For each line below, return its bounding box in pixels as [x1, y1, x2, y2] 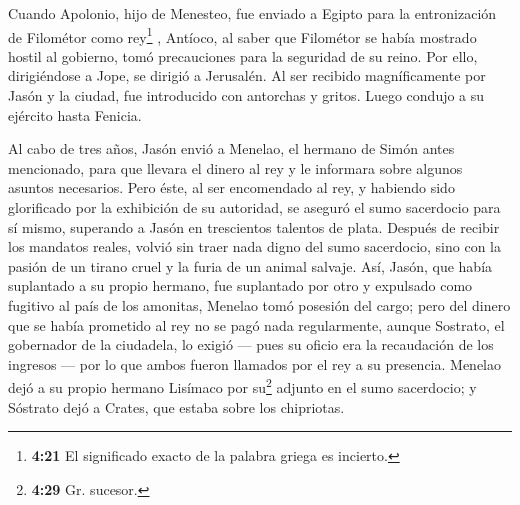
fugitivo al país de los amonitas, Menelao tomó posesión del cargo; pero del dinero [8, 294, 511, 315]
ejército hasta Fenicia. [8, 104, 142, 125]
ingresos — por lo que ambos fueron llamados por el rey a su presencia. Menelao [8, 353, 502, 374]
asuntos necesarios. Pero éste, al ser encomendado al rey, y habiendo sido [8, 177, 455, 198]
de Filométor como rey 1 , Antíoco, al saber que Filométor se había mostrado [8, 23, 477, 47]
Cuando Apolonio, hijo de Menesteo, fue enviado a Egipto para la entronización [8, 3, 497, 23]
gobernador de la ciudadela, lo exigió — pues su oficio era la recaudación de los [8, 334, 494, 355]
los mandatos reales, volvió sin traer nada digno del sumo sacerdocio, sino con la [8, 236, 502, 257]
